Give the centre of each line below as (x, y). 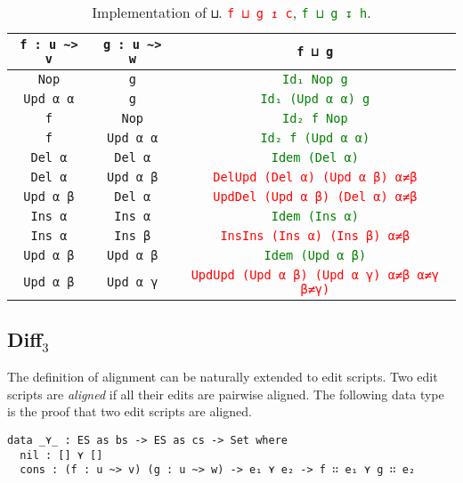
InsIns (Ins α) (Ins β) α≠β (315, 236)
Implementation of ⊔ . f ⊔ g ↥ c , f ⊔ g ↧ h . (231, 12)
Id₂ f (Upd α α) (315, 138)
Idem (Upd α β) (315, 255)
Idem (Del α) (315, 157)
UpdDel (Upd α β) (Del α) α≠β (315, 197)
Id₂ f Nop (315, 118)
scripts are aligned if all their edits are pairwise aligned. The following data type (226, 394)
